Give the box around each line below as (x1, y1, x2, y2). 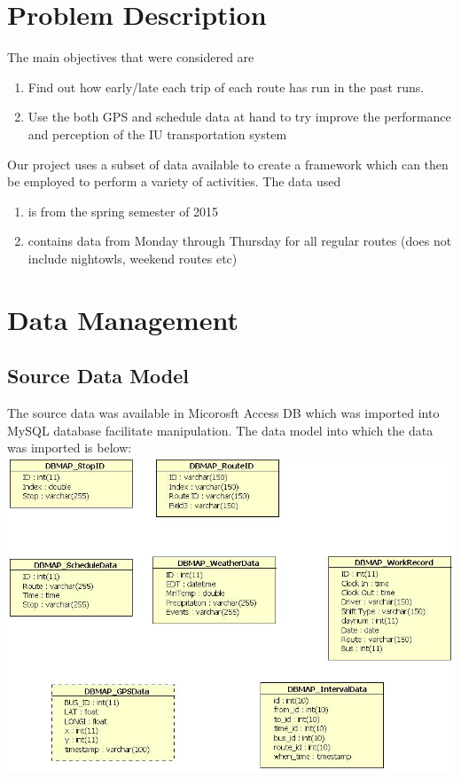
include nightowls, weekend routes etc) (27, 248, 238, 267)
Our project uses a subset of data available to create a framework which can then (7, 154, 449, 173)
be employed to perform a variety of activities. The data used (7, 172, 341, 191)
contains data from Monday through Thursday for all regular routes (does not (27, 232, 452, 250)
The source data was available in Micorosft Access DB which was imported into (7, 404, 440, 422)
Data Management (7, 301, 238, 337)
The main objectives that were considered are (7, 48, 254, 67)
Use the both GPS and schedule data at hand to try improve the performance (27, 107, 451, 126)
